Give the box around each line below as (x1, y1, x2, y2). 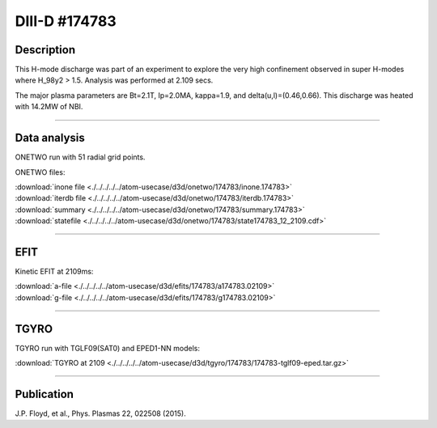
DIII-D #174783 (15, 12, 117, 30)
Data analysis (15, 131, 85, 145)
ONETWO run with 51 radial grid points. (15, 152, 146, 162)
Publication (15, 387, 74, 400)
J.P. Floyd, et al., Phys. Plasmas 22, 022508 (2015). (15, 409, 186, 418)
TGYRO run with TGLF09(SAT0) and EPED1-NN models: (15, 343, 200, 353)
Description (15, 43, 76, 57)
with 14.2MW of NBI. (15, 102, 83, 112)
